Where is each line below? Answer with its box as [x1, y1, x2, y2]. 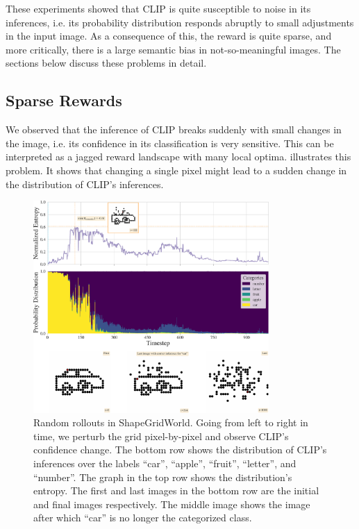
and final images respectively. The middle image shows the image [33, 496, 310, 511]
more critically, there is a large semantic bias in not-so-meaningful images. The [6, 42, 341, 56]
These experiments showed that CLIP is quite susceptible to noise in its [6, 1, 311, 15]
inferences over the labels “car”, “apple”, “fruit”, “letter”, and [33, 455, 297, 470]
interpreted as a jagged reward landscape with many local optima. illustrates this [6, 149, 351, 164]
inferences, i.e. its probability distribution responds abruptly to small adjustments [6, 15, 354, 29]
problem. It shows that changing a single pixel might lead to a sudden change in [6, 162, 347, 177]
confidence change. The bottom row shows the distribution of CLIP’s [33, 442, 327, 457]
